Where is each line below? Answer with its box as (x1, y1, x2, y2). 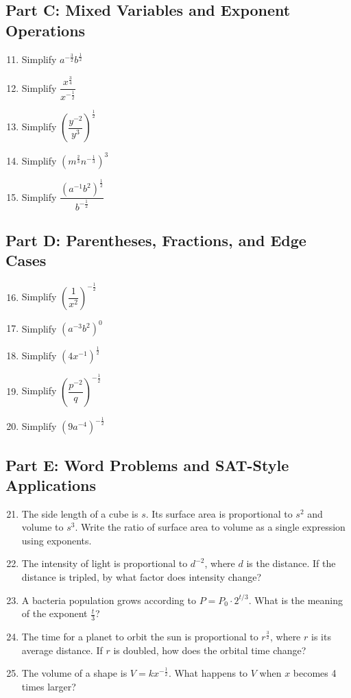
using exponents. (21, 533, 92, 547)
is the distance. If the (246, 556, 336, 570)
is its (311, 629, 331, 644)
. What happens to (168, 666, 248, 680)
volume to (21, 520, 64, 534)
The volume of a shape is (21, 666, 128, 680)
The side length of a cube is (21, 506, 138, 520)
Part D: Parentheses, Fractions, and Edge (5, 229, 306, 250)
